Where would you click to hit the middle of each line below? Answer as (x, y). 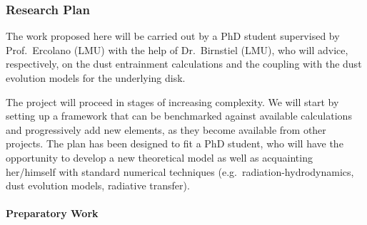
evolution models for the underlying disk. (96, 78)
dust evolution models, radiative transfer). (98, 185)
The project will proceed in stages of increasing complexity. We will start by (172, 101)
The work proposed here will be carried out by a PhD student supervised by (173, 36)
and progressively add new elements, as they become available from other (166, 129)
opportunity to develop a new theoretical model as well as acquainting (159, 157)
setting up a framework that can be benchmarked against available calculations (179, 116)
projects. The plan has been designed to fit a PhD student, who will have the (175, 143)
